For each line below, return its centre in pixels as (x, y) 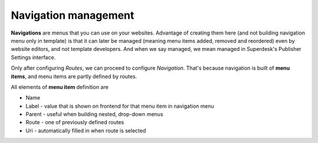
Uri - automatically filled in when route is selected (86, 130)
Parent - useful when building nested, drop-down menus (95, 114)
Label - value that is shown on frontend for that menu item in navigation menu (120, 106)
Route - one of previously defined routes (75, 122)
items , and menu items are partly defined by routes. (74, 76)
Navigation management (73, 15)
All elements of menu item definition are (60, 87)
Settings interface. (33, 57)
